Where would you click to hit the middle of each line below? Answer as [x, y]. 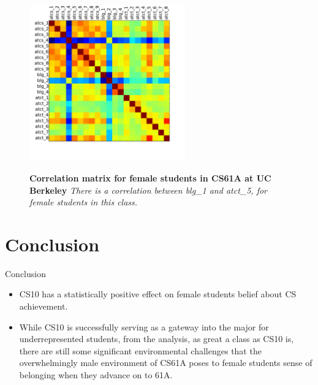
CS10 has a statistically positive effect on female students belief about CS [158, 294]
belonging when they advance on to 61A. [96, 375]
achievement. [44, 306]
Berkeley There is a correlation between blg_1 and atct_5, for [149, 190]
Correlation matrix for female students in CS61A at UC [150, 177]
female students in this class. [84, 202]
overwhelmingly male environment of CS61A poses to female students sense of [166, 363]
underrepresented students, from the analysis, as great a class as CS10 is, [157, 339]
